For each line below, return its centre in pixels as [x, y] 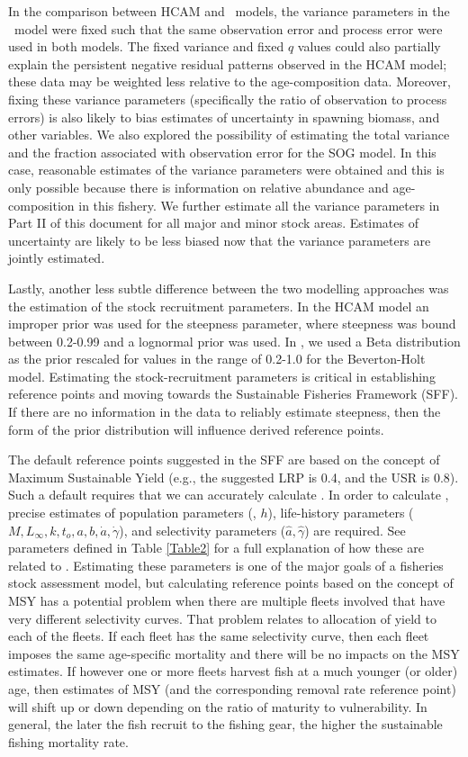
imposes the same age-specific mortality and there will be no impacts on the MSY [234, 653]
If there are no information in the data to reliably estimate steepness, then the [225, 412]
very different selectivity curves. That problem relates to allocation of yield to [223, 618]
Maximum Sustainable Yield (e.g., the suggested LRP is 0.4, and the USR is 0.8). [234, 477]
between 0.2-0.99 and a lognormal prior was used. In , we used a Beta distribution [234, 341]
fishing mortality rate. [68, 741]
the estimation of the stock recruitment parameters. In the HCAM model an [219, 306]
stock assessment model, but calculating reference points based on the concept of [231, 583]
